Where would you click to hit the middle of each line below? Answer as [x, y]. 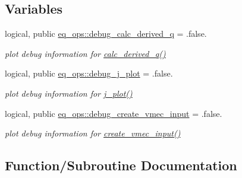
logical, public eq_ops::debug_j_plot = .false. [89, 73]
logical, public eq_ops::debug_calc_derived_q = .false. [106, 34]
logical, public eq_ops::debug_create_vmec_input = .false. [114, 113]
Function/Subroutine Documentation [121, 165]
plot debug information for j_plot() [69, 93]
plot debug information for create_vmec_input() [93, 133]
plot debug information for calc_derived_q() [85, 53]
